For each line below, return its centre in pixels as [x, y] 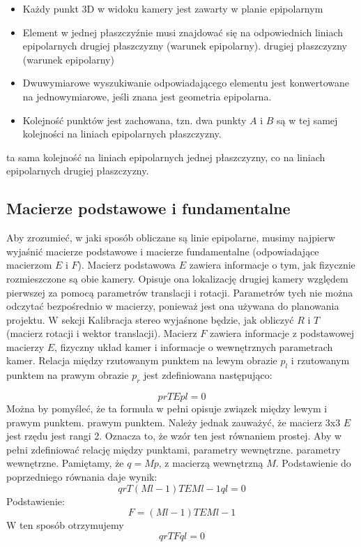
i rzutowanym [320, 360]
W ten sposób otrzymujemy [65, 525]
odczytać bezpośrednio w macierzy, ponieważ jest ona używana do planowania [173, 306]
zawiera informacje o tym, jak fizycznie [272, 265]
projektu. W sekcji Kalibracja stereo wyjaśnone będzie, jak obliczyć [150, 319]
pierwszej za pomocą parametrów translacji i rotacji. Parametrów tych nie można [180, 292]
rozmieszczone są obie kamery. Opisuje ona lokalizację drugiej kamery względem [177, 278]
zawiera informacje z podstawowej [282, 333]
